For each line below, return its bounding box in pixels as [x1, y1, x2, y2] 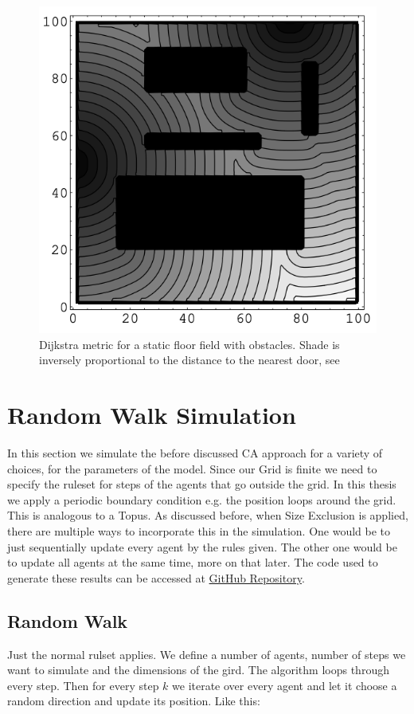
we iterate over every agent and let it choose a [172, 677, 397, 693]
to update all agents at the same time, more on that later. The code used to [7, 554, 378, 571]
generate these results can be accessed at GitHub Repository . [7, 569, 305, 586]
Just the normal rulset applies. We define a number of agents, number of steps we [7, 645, 406, 662]
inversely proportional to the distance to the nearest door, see [39, 351, 340, 368]
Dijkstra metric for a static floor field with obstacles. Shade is [39, 335, 340, 352]
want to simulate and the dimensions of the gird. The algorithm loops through [7, 661, 389, 678]
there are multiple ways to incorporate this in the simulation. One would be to [7, 523, 391, 539]
